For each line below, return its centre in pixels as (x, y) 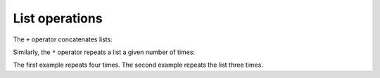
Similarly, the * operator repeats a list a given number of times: (104, 52)
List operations (58, 18)
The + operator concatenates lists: (63, 39)
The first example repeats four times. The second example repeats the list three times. (138, 65)
